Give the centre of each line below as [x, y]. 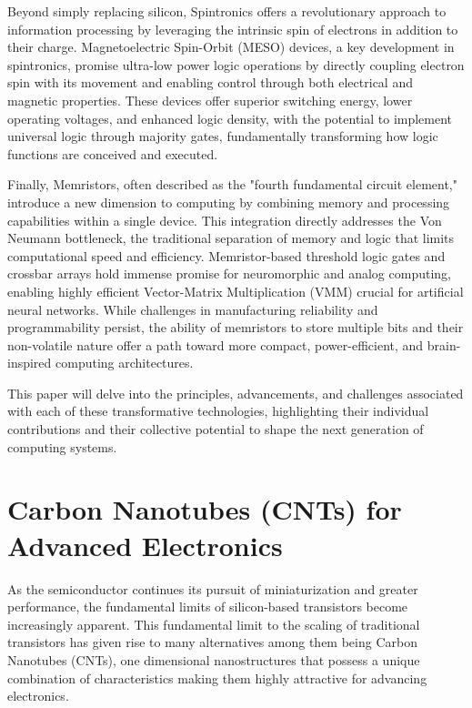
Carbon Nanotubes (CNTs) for [205, 509]
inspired [30, 363]
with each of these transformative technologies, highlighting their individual [218, 411]
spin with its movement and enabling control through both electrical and [210, 82]
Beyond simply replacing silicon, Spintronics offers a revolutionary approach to [227, 11]
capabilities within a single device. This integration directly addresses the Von [225, 220]
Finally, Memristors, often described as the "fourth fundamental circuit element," [232, 184]
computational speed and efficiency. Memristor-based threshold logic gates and [226, 255]
